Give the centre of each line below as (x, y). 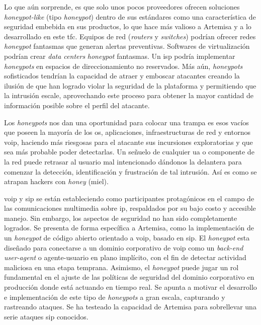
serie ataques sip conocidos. (46, 316)
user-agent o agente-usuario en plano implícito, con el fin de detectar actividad (125, 257)
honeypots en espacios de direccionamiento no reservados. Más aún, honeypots (123, 66)
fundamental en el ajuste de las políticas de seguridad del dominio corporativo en (129, 277)
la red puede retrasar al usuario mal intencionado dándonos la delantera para (123, 161)
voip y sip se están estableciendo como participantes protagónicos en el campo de (129, 198)
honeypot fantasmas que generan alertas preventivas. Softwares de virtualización (127, 46)
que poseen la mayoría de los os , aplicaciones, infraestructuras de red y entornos (127, 132)
